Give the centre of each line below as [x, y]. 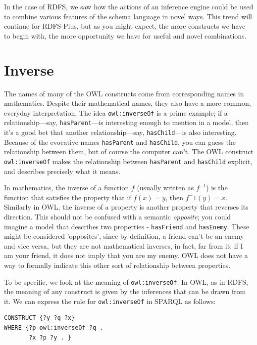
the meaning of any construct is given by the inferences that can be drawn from [125, 291]
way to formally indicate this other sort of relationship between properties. [117, 265]
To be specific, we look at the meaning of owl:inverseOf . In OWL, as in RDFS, [126, 281]
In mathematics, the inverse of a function [67, 188]
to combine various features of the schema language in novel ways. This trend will [128, 16]
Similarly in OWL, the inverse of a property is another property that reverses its [126, 207]
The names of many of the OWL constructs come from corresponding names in [124, 93]
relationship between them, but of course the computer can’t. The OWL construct [129, 151]
